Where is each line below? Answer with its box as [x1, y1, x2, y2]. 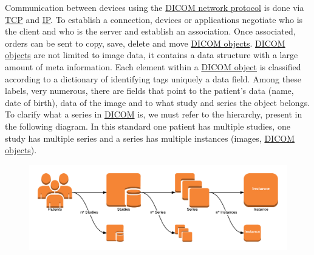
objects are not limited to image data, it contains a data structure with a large [5, 48, 298, 61]
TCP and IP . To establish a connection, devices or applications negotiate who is [5, 13, 303, 25]
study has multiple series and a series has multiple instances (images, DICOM [5, 131, 295, 144]
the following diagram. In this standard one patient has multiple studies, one [5, 119, 290, 132]
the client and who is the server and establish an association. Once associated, [5, 25, 296, 38]
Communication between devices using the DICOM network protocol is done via [5, 1, 304, 13]
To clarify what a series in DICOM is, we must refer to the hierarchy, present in [5, 108, 302, 121]
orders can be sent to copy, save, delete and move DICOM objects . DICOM [5, 36, 285, 49]
